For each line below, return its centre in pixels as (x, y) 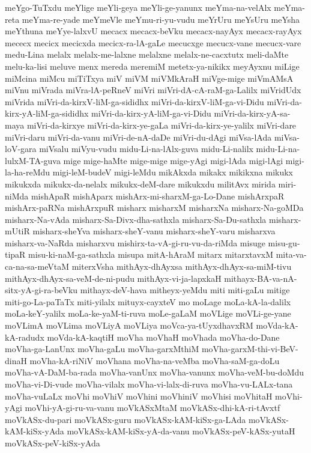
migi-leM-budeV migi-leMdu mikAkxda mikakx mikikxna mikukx (173, 172)
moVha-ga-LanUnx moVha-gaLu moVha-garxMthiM (102, 349)
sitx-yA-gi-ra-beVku (41, 290)
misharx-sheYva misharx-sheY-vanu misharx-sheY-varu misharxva (154, 231)
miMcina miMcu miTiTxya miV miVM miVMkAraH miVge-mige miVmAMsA (149, 78)
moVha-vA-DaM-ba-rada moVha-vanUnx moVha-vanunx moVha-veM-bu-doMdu (155, 372)
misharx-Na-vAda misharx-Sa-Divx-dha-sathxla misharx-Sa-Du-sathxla (136, 219)
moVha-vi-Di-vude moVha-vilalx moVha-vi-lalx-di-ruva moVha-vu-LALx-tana (149, 384)
